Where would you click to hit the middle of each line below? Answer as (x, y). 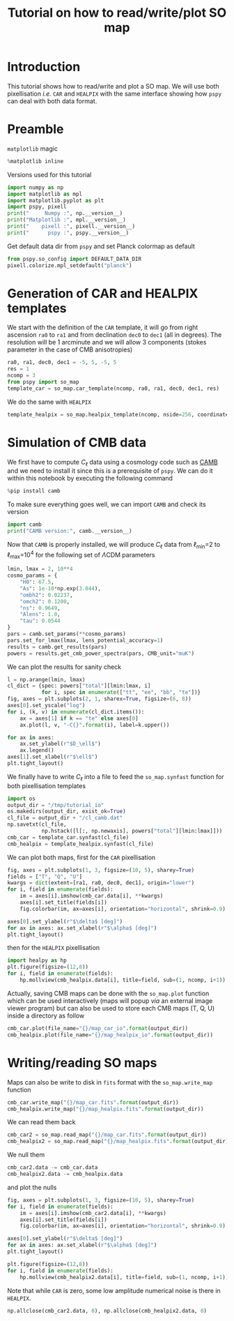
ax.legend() (37, 750)
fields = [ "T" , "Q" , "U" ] (45, 877)
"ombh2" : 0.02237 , (46, 595)
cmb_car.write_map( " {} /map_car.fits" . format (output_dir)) (93, 1102)
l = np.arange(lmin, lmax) (46, 679)
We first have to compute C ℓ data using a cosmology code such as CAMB (112, 463)
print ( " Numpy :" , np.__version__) (65, 213)
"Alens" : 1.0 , (40, 614)
